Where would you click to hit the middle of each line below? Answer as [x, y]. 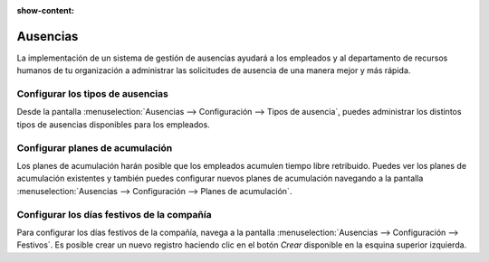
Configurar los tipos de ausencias [93, 94]
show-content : [45, 10]
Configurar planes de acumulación [95, 147]
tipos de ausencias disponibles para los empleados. [113, 124]
